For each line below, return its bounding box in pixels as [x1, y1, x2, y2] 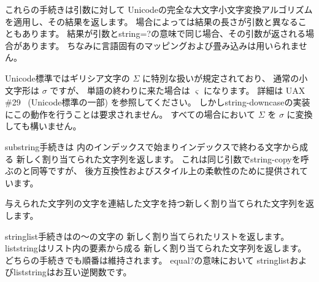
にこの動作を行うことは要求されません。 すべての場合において [5, 107, 256, 120]
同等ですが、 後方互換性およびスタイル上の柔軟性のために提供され [30, 164, 299, 177]
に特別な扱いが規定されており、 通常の [142, 71, 299, 84]
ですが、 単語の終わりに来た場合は [50, 83, 190, 96]
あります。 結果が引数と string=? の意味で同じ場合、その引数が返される [21, 27, 306, 40]
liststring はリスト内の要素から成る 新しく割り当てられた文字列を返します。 [5, 242, 307, 254]
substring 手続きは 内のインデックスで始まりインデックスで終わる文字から [5, 140, 300, 153]
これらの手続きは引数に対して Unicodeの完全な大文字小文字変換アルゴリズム [5, 3, 313, 15]
